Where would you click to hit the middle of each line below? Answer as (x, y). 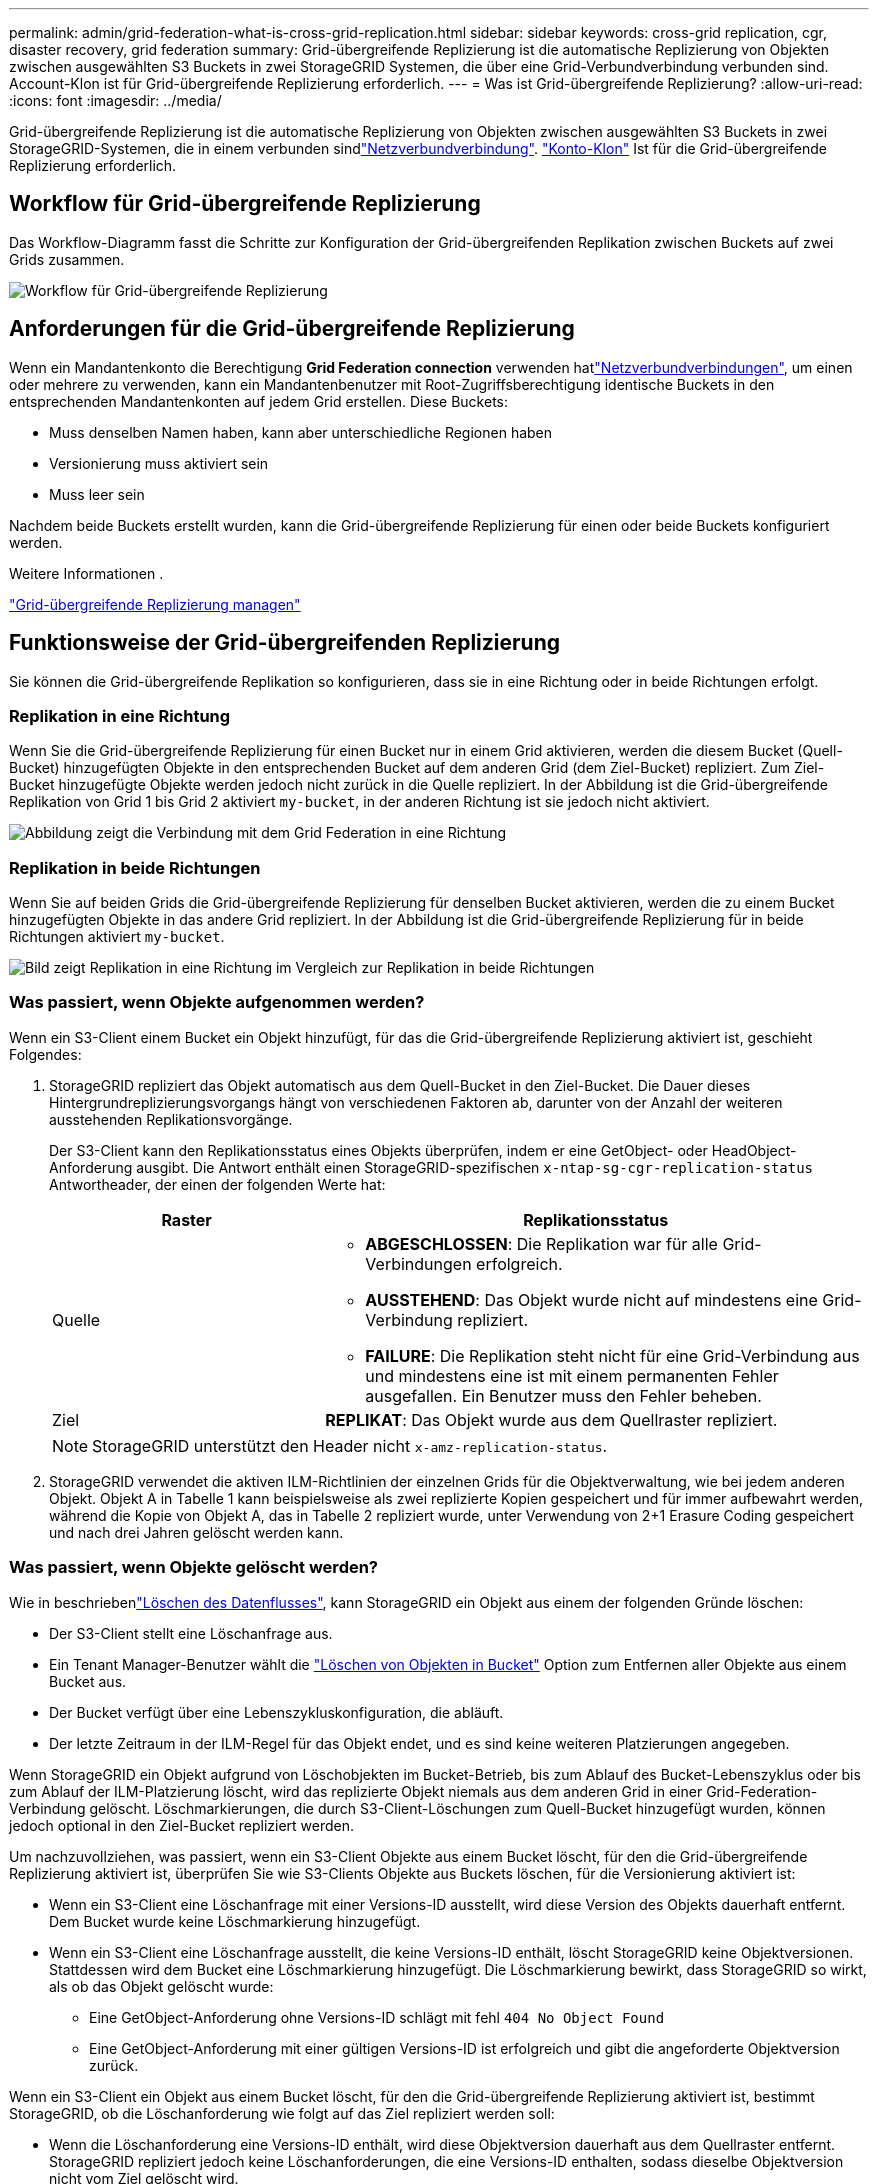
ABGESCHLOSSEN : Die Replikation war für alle (541, 1243)
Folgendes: (45, 1054)
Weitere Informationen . (86, 573)
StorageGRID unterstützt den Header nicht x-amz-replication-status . (350, 1445)
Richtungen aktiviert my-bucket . (117, 937)
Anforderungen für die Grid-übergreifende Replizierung (292, 329)
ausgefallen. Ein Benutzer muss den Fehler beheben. (563, 1395)
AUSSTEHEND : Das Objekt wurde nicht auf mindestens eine (591, 1299)
